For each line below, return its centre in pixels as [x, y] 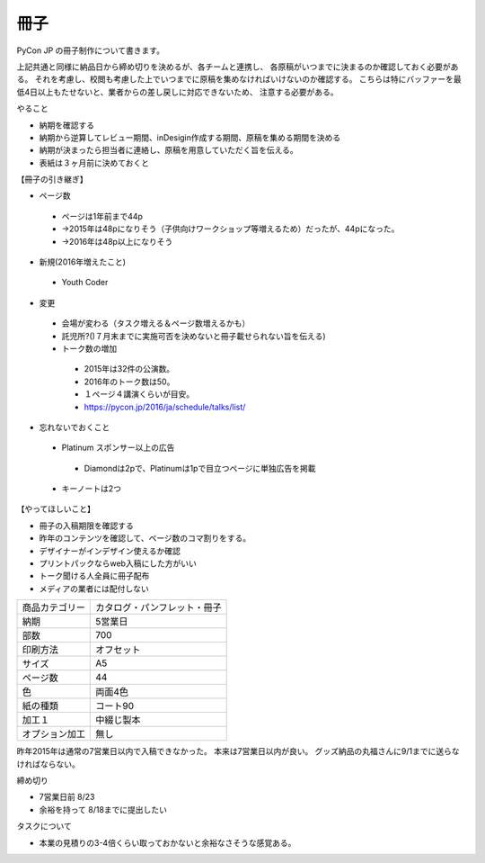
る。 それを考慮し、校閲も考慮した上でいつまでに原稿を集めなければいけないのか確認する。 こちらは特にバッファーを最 [239, 79]
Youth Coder [85, 283]
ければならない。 [48, 764]
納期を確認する [66, 125]
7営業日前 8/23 [67, 797]
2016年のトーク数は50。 [129, 382]
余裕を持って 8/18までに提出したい [103, 809]
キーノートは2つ [91, 489]
